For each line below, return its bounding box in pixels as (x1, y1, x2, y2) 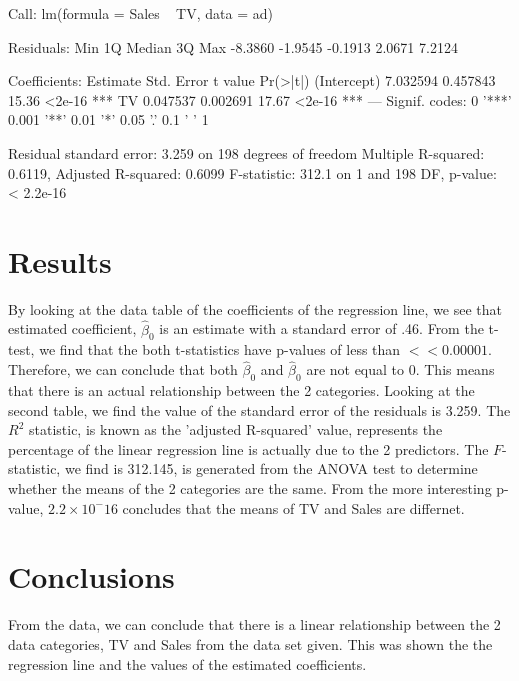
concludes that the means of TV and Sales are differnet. (122, 497, 465, 518)
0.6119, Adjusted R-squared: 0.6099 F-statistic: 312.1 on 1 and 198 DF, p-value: (8, 162, 497, 183)
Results (8, 240, 112, 281)
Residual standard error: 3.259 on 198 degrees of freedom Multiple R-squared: (8, 142, 485, 163)
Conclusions (8, 556, 175, 597)
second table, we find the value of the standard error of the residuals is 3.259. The (8, 399, 511, 420)
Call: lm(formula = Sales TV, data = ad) (8, 3, 273, 23)
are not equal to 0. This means (306, 359, 495, 380)
